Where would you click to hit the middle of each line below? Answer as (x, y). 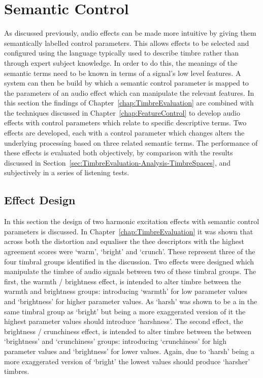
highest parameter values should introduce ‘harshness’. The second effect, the (124, 321)
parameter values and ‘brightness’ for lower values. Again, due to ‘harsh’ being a (129, 351)
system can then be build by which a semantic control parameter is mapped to (126, 83)
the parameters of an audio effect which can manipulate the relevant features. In (129, 92)
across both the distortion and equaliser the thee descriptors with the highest (124, 241)
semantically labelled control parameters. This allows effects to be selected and (127, 43)
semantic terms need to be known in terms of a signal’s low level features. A (123, 73)
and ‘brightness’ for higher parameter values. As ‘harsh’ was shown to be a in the (131, 301)
